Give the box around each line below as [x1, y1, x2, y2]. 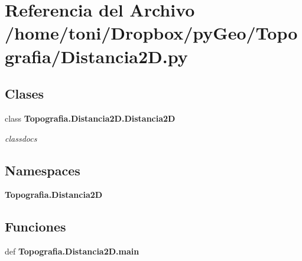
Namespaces [5, 161, 80, 179]
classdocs [5, 132, 37, 144]
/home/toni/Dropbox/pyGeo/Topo [5, 21, 298, 45]
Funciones [5, 217, 66, 236]
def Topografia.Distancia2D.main [5, 245, 139, 257]
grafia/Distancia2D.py [5, 44, 188, 68]
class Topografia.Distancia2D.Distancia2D [5, 112, 176, 124]
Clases [5, 84, 44, 103]
